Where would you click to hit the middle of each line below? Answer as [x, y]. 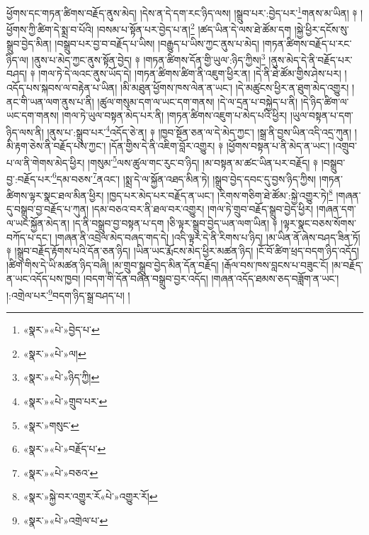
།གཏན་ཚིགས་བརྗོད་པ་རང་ [307, 43]
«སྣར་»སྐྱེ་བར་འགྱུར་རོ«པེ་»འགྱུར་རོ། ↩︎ [90, 496]
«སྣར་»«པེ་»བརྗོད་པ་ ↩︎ [64, 449]
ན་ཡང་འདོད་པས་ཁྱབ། [44, 278]
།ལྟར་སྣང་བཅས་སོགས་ [318, 222]
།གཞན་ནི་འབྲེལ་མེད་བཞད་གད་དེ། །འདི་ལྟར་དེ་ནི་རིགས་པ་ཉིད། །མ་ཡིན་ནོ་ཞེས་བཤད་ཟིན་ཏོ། [208, 237]
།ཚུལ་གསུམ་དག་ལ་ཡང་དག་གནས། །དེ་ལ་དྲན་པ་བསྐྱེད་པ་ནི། [198, 101]
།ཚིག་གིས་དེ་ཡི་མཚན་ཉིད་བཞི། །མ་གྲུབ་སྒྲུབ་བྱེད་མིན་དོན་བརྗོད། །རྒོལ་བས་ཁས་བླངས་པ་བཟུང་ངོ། [168, 264]
